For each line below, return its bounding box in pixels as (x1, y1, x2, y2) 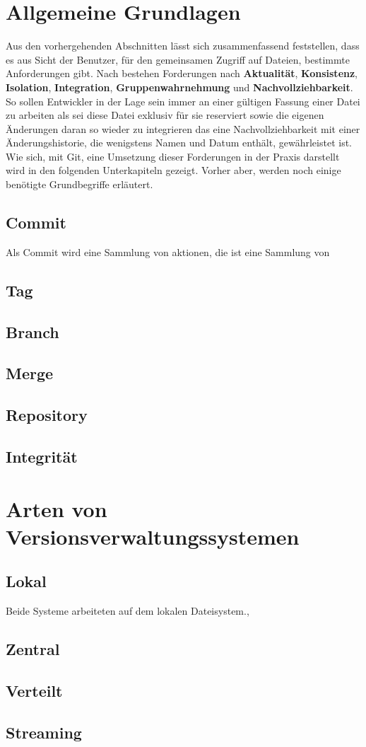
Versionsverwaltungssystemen (6, 521, 300, 550)
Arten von (6, 494, 107, 523)
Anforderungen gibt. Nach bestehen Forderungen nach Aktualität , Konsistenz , (6, 66, 358, 81)
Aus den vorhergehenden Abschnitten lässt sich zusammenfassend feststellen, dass (6, 38, 360, 53)
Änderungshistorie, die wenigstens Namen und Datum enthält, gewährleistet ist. (6, 135, 352, 150)
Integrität (6, 445, 78, 467)
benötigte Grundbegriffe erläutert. (6, 177, 153, 192)
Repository (6, 404, 88, 426)
